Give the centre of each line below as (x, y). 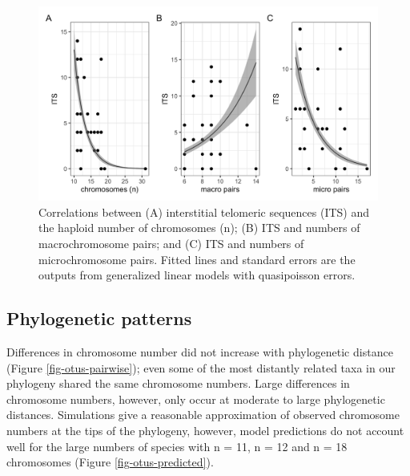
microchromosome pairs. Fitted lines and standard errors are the (197, 259)
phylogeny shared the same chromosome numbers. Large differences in (178, 383)
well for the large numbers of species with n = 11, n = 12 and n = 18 (177, 446)
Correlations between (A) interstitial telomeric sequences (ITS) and (204, 212)
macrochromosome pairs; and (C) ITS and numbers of (171, 243)
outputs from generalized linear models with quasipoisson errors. (197, 275)
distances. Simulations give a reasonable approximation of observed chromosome (203, 415)
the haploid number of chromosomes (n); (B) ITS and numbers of (199, 228)
